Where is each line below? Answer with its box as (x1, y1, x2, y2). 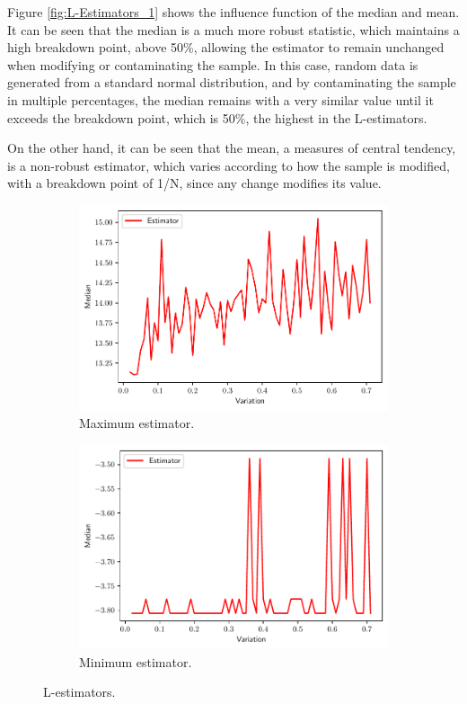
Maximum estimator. (79, 414, 195, 432)
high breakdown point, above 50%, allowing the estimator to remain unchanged (7, 38, 445, 57)
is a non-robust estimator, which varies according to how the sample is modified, (7, 156, 450, 174)
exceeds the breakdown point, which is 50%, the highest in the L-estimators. (7, 108, 427, 127)
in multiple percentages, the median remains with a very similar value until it (7, 90, 434, 109)
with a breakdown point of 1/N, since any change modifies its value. (7, 174, 382, 192)
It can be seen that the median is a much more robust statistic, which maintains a (7, 20, 460, 39)
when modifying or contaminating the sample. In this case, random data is (7, 55, 419, 74)
